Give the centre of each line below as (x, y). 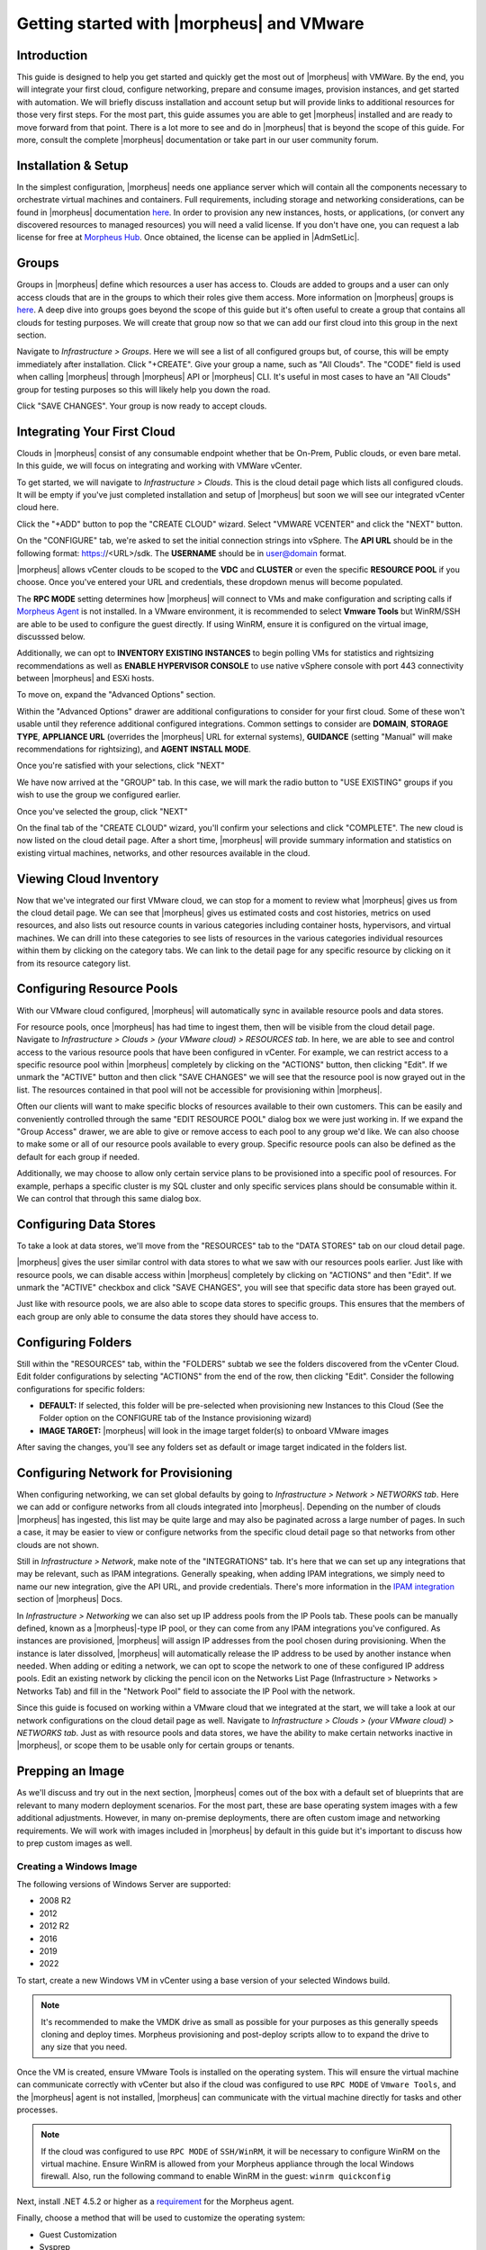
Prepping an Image (71, 1772)
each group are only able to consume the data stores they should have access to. (168, 1316)
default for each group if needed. (78, 1156)
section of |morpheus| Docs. (70, 1599)
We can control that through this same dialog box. (109, 1198)
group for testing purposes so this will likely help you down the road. (144, 389)
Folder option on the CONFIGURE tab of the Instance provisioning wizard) (175, 1418)
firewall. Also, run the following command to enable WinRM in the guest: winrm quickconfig (216, 2176)
